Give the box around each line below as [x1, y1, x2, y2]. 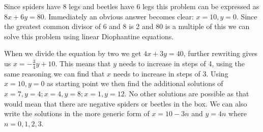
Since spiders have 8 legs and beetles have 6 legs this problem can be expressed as [4, 1, 259, 11]
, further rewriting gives [183, 48, 258, 59]
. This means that [55, 58, 111, 68]
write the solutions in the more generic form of [4, 108, 150, 119]
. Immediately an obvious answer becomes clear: [44, 11, 194, 21]
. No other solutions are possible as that [124, 88, 249, 98]
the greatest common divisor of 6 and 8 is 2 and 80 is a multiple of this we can [4, 21, 250, 32]
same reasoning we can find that [4, 68, 105, 78]
